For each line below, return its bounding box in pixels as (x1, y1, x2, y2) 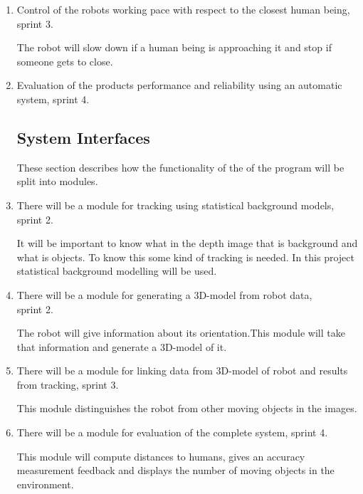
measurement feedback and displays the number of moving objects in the (16, 463, 335, 478)
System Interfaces (16, 126, 150, 148)
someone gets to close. (16, 53, 113, 68)
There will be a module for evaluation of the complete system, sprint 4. (16, 425, 328, 440)
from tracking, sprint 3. (16, 377, 119, 391)
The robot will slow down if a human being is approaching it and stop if (16, 40, 332, 55)
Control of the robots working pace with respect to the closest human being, (16, 2, 350, 16)
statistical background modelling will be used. (16, 263, 217, 278)
